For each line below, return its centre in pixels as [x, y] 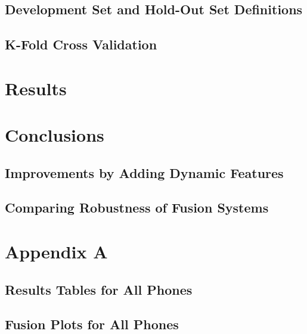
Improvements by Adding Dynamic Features [144, 172]
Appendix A [56, 252]
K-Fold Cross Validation [81, 44]
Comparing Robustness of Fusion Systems [137, 207]
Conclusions [55, 135]
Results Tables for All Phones [99, 289]
